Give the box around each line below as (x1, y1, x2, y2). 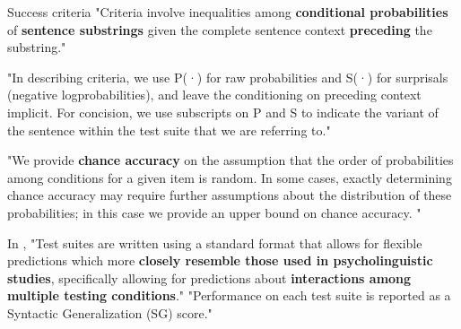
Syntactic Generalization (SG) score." (7, 303, 213, 322)
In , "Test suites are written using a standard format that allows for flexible (7, 233, 422, 252)
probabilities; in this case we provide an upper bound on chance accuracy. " (7, 203, 422, 221)
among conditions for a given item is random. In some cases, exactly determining (7, 168, 452, 186)
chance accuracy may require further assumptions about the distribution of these (7, 186, 452, 204)
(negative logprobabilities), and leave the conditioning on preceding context (7, 85, 422, 104)
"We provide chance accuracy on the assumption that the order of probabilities (7, 151, 454, 169)
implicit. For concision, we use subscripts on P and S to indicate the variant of (7, 102, 439, 121)
